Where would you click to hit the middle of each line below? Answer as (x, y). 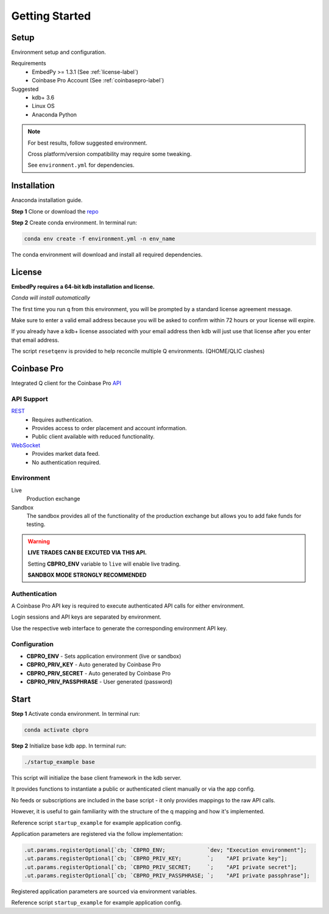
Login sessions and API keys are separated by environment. (86, 617)
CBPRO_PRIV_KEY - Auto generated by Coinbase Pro (94, 664)
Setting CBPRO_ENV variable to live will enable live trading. (104, 564)
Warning (39, 541)
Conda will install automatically (51, 298)
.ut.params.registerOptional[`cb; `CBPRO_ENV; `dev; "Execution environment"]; (165, 850)
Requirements (29, 63)
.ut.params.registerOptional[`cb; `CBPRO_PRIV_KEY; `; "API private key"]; (156, 858)
